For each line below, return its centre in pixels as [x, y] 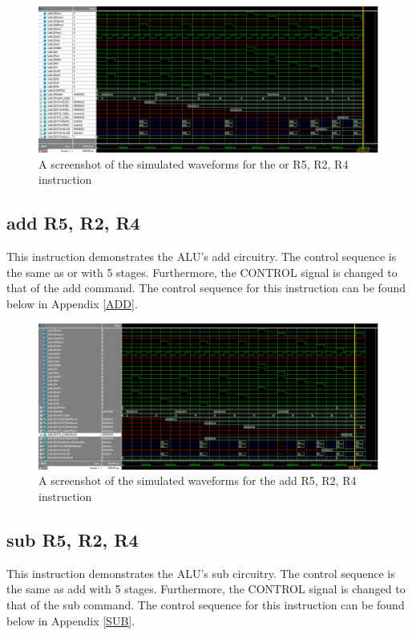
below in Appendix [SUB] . [71, 620]
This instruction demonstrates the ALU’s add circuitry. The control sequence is [202, 256]
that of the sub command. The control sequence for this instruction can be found [206, 604]
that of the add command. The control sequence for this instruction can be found [206, 288]
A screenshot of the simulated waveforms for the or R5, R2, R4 [194, 163]
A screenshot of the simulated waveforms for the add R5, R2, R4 [198, 480]
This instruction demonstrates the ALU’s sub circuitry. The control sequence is [201, 573]
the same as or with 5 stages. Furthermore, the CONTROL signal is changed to [202, 272]
